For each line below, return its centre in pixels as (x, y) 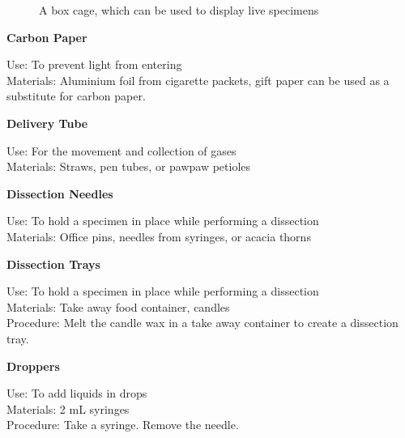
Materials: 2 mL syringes (68, 408)
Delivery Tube (47, 123)
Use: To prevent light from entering (94, 64)
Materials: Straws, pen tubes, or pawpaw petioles (129, 166)
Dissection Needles (60, 193)
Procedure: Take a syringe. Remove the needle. (123, 425)
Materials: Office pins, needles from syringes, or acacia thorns (159, 236)
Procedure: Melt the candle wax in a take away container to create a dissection (202, 323)
